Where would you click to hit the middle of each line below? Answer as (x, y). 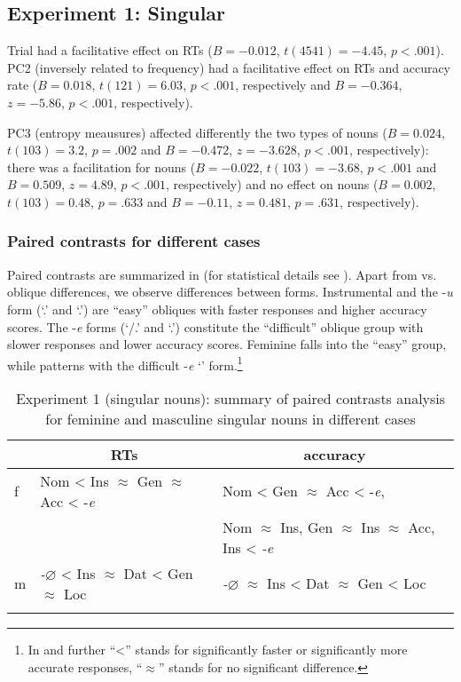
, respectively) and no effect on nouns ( (272, 184)
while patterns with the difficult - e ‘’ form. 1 (125, 363)
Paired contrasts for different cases (134, 241)
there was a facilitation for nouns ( (102, 167)
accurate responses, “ (85, 666)
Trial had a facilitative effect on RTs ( (110, 50)
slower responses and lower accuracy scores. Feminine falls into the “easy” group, (227, 344)
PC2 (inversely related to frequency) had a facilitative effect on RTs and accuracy (229, 67)
